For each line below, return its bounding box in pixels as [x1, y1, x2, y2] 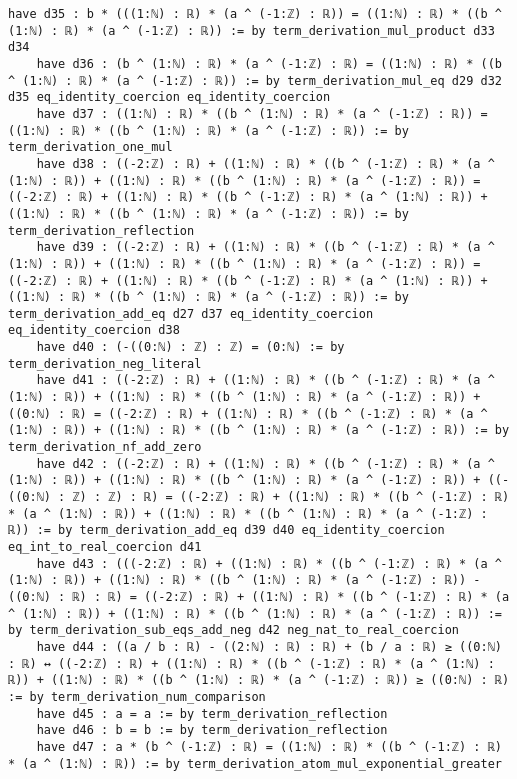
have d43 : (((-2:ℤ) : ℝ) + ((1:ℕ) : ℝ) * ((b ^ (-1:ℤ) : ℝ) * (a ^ [36, 556, 502, 571]
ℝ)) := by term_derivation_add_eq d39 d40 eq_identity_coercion [8, 523, 445, 538]
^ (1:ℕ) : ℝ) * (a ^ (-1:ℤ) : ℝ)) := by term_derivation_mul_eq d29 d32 [8, 73, 502, 88]
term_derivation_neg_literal [8, 356, 202, 371]
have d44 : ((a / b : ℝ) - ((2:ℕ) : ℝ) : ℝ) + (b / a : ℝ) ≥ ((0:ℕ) [36, 639, 502, 654]
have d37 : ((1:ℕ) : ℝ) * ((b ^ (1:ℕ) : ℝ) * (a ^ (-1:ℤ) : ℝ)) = [36, 106, 488, 121]
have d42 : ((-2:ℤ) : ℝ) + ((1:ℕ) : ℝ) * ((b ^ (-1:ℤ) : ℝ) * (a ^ [36, 456, 495, 471]
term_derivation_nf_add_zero [8, 440, 202, 455]
